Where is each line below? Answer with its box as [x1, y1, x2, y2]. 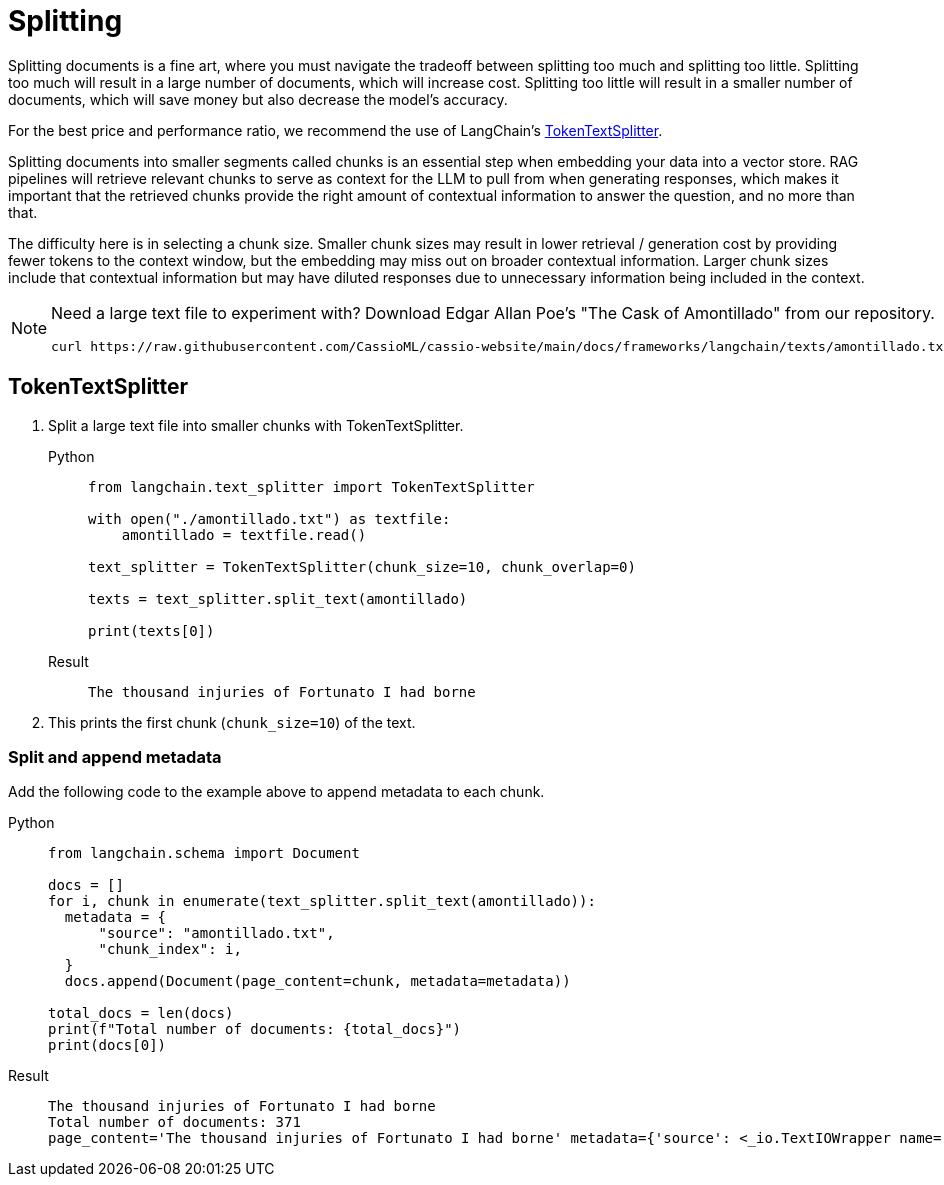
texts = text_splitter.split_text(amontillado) [88, 590, 468, 607]
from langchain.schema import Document [48, 845, 360, 862]
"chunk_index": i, [98, 941, 242, 958]
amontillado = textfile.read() [121, 526, 367, 543]
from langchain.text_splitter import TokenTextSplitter [88, 478, 535, 495]
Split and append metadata [8, 746, 222, 767]
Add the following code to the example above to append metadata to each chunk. [8, 783, 545, 801]
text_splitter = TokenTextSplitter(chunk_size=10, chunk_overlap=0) [88, 558, 636, 575]
